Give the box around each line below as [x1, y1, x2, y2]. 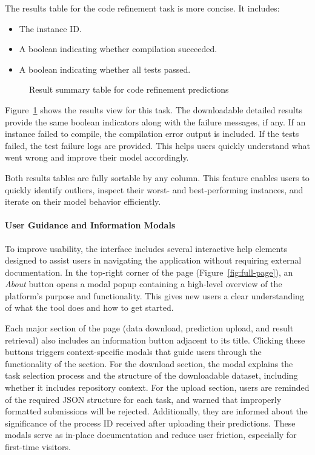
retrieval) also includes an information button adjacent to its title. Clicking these [5, 333, 305, 346]
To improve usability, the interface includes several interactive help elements [5, 242, 287, 254]
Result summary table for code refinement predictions [29, 83, 229, 96]
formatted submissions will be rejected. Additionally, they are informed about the [5, 405, 308, 417]
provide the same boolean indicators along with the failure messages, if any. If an [5, 115, 306, 128]
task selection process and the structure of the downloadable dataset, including [5, 369, 298, 382]
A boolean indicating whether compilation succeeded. [19, 42, 217, 55]
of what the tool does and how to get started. [5, 301, 174, 314]
